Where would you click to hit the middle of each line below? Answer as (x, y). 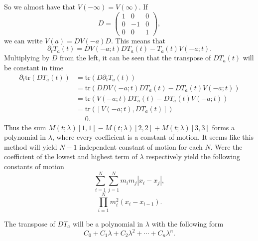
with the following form (188, 223)
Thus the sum (25, 127)
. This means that (138, 40)
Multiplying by (27, 58)
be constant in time (34, 67)
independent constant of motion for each (141, 146)
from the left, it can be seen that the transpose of (135, 58)
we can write (23, 40)
